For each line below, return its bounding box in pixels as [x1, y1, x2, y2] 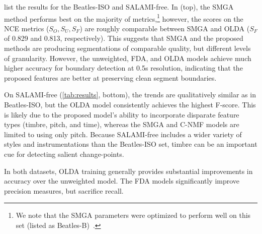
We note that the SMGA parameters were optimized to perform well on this [16, 210, 251, 220]
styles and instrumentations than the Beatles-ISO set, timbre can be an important [4, 139, 257, 149]
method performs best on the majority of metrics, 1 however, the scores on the [4, 12, 243, 24]
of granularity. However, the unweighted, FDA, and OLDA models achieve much [4, 52, 251, 63]
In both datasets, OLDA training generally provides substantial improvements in [4, 165, 253, 176]
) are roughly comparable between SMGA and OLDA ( [79, 23, 250, 33]
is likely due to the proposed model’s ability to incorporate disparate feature [4, 109, 239, 120]
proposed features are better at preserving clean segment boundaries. [4, 72, 217, 83]
